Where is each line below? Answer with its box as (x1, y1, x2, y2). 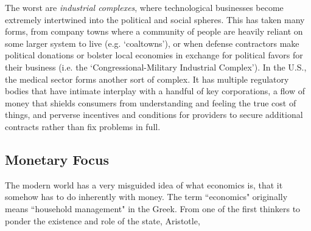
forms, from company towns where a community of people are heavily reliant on (5, 25, 303, 38)
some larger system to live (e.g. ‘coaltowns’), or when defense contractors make (5, 36, 299, 49)
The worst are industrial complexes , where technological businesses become (5, 1, 284, 13)
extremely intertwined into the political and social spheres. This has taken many (5, 13, 305, 26)
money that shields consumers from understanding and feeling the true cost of (5, 96, 296, 109)
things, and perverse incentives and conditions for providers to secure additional (5, 108, 303, 121)
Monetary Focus (5, 150, 109, 168)
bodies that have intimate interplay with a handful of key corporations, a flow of (5, 84, 306, 97)
